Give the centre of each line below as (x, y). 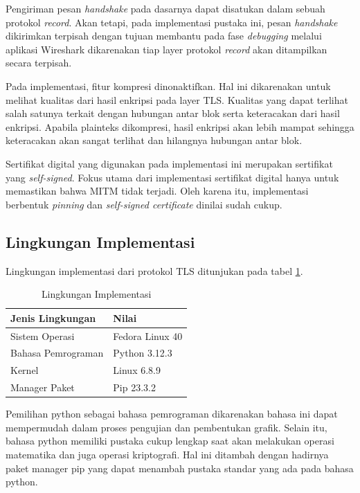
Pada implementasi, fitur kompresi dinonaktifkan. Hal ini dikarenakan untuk (168, 86)
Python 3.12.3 (143, 353)
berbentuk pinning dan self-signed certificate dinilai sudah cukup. (144, 204)
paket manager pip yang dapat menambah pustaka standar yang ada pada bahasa (180, 468)
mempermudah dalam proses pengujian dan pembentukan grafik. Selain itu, (166, 427)
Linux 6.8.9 (137, 370)
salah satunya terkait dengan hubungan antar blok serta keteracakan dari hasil (173, 113)
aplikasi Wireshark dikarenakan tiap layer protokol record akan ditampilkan (166, 49)
